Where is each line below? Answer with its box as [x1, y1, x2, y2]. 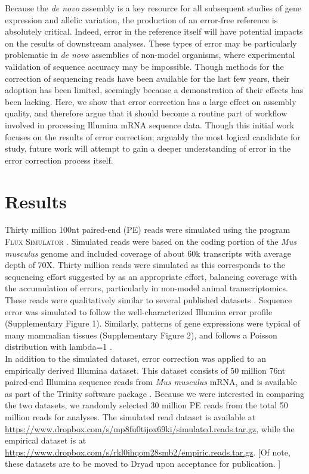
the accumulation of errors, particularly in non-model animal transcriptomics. [5, 282, 288, 294]
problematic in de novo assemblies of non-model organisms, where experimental [5, 48, 295, 61]
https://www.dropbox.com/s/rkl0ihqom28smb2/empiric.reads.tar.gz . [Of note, [5, 445, 291, 458]
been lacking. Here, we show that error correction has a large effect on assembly [5, 95, 296, 107]
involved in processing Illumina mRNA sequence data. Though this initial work [5, 118, 295, 131]
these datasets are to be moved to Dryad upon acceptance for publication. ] [5, 457, 281, 470]
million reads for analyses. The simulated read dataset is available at [5, 410, 256, 423]
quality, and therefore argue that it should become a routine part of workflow [5, 107, 288, 119]
